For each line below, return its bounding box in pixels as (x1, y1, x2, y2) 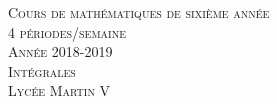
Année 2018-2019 (8, 41, 113, 62)
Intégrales (8, 60, 76, 81)
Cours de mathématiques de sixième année (8, 2, 270, 22)
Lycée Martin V (8, 80, 111, 101)
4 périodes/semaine (8, 21, 127, 42)
